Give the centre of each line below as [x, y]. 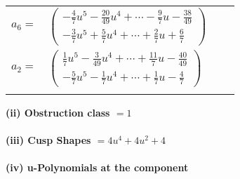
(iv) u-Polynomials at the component [97, 167]
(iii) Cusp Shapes [48, 140]
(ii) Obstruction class [58, 112]
